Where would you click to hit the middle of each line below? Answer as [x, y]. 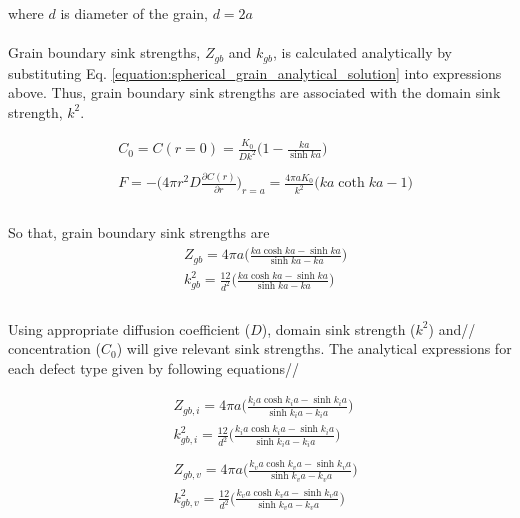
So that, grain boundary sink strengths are [139, 231]
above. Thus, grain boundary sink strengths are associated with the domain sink [254, 92]
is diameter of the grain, [134, 13]
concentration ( [54, 348]
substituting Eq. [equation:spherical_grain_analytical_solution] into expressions [255, 72]
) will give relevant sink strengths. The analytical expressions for [314, 348]
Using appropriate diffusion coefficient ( [129, 328]
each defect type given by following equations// [153, 367]
